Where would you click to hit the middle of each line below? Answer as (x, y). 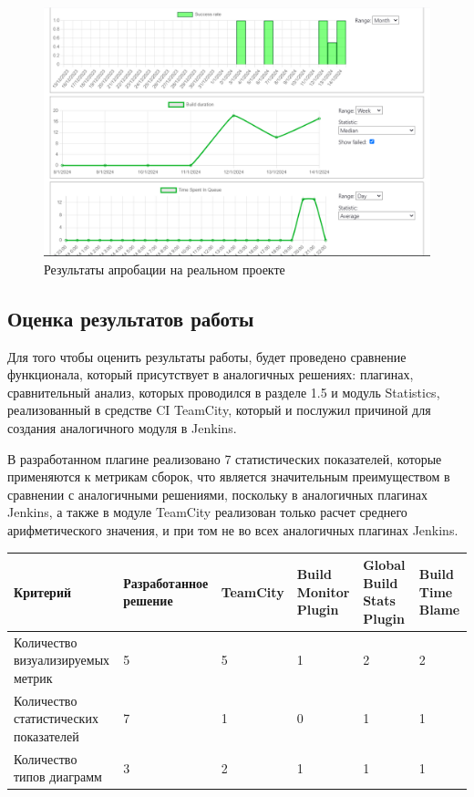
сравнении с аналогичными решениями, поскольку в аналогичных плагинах (217, 494)
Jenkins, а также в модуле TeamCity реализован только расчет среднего (207, 512)
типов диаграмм (58, 776)
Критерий (43, 591)
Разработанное (166, 582)
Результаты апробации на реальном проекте (165, 269)
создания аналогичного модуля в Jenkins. (122, 428)
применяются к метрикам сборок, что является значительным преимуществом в (229, 476)
